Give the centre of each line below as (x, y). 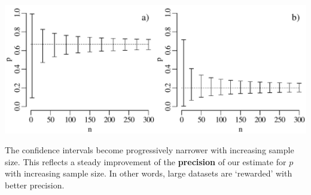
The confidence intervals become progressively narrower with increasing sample (150, 150)
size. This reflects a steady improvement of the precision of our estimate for (146, 161)
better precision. (35, 185)
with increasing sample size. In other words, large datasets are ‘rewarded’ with (149, 173)
